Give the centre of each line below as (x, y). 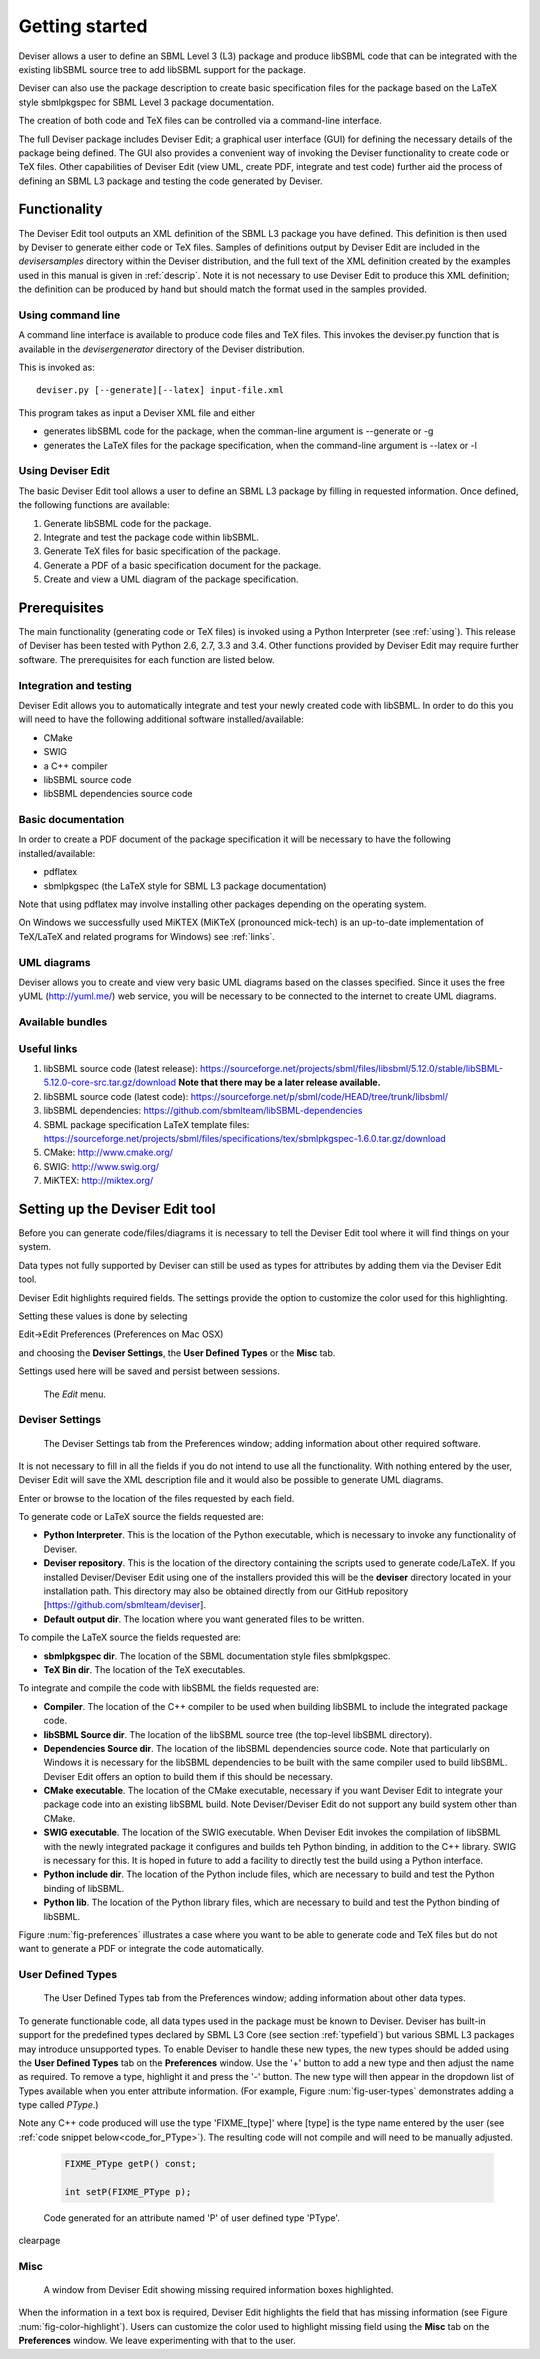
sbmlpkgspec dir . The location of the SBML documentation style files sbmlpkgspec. (217, 1656)
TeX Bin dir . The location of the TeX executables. (144, 1669)
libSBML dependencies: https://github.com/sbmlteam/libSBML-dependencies (203, 1111)
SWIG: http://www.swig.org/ (101, 1166)
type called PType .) (58, 2105)
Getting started (83, 26)
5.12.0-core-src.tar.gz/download (110, 1082)
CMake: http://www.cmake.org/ (108, 1152)
